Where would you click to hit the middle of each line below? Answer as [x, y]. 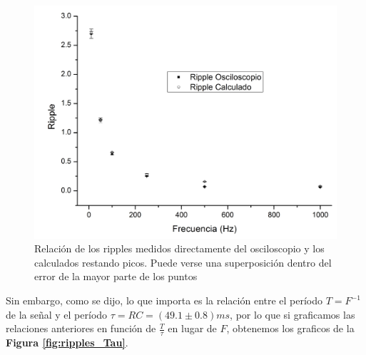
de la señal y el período [57, 314]
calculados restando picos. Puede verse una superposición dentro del [183, 262]
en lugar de [192, 328]
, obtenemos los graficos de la [290, 328]
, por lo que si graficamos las [293, 314]
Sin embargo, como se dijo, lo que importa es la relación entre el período [164, 300]
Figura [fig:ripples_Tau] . [67, 343]
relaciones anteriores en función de [81, 328]
